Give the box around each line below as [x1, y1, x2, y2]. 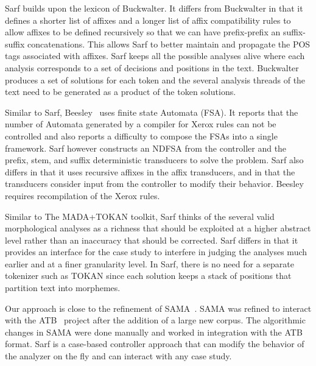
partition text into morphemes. [5, 281, 121, 294]
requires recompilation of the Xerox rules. [5, 189, 160, 202]
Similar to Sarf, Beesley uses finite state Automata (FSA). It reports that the [5, 105, 298, 118]
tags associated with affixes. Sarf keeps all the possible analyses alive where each [5, 49, 305, 62]
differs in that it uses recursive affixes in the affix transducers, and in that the [5, 165, 295, 178]
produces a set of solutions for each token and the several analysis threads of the [5, 73, 306, 86]
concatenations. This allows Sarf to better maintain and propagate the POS [27, 37, 311, 50]
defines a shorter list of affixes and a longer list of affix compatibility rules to [5, 13, 291, 26]
